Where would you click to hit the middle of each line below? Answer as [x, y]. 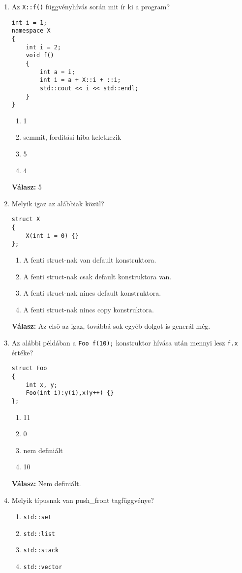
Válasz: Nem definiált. [46, 483]
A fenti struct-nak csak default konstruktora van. [97, 276]
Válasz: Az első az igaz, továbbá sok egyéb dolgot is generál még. [111, 326]
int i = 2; [44, 47]
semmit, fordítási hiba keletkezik [72, 137]
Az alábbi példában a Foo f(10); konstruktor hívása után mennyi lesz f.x [125, 343]
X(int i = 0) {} [52, 236]
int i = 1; [29, 22]
